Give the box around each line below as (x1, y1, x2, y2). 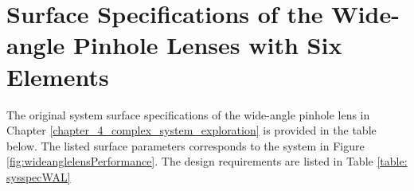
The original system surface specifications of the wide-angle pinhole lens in (6, 106, 370, 123)
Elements (6, 60, 109, 92)
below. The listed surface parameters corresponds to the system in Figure (6, 137, 365, 154)
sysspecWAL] (6, 168, 71, 185)
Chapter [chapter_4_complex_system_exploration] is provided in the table (6, 122, 377, 138)
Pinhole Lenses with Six (73, 29, 342, 61)
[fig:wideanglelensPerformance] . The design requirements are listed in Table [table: (6, 153, 408, 170)
